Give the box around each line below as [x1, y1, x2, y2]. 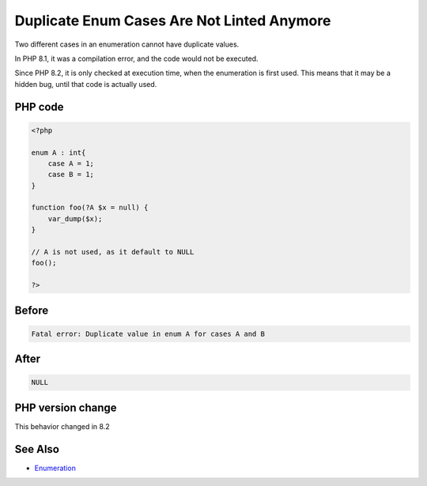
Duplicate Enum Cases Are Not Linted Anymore [14, 12, 331, 29]
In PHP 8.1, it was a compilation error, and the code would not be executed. [14, 54, 259, 63]
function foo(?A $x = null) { [31, 203, 149, 213]
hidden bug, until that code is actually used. [14, 79, 157, 89]
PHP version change [14, 401, 118, 414]
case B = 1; [47, 170, 95, 179]
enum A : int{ [31, 148, 86, 157]
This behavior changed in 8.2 [14, 421, 110, 431]
